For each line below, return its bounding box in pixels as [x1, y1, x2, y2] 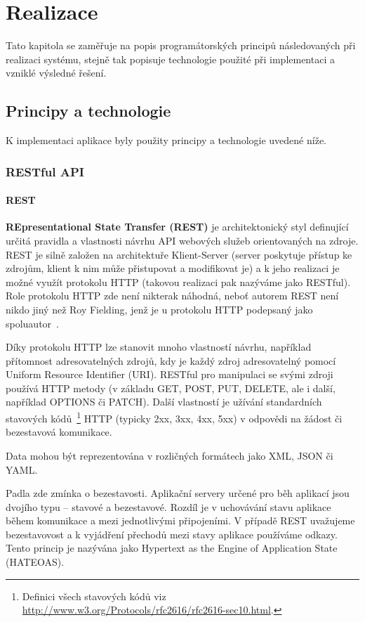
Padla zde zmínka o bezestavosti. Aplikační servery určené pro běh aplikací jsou [6, 486, 350, 500]
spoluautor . [6, 316, 59, 330]
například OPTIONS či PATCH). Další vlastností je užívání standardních [6, 394, 322, 409]
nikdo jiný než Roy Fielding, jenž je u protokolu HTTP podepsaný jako [6, 302, 313, 316]
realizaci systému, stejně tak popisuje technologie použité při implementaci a [6, 51, 335, 66]
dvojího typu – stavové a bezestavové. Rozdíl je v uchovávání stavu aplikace [6, 499, 331, 514]
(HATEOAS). [6, 555, 65, 569]
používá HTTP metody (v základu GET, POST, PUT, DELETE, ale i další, [6, 380, 336, 395]
